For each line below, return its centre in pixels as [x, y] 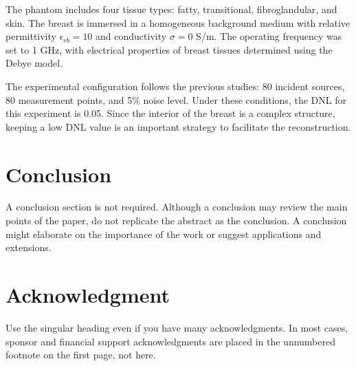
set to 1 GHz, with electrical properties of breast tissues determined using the [169, 49]
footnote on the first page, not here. [81, 355]
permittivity [31, 36]
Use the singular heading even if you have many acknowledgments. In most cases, [177, 327]
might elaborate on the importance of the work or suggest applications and [164, 234]
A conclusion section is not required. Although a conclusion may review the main [177, 207]
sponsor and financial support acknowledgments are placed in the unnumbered [171, 341]
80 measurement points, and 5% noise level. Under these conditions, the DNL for [176, 99]
